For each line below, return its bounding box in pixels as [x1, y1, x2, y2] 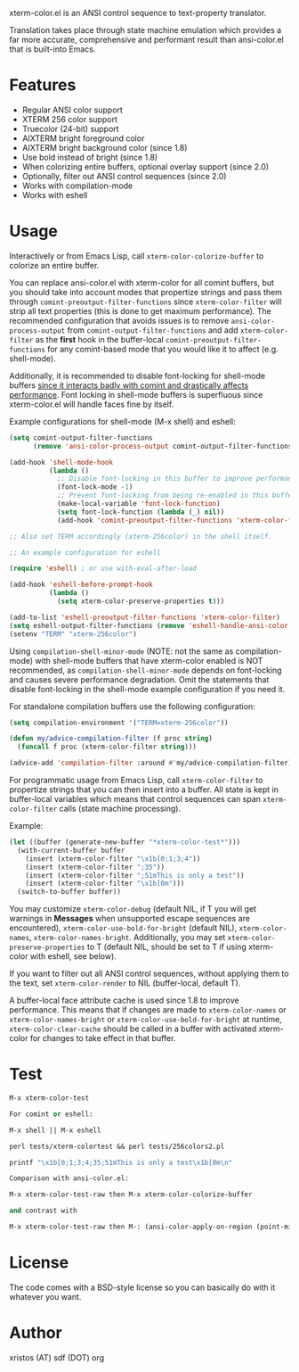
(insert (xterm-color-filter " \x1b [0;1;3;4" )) [25, 854, 201, 864]
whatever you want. [9, 1291, 82, 1302]
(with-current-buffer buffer [17, 846, 125, 855]
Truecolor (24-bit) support [21, 123, 119, 134]
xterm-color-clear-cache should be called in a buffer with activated [9, 1023, 257, 1034]
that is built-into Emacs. [9, 44, 96, 54]
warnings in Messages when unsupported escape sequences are [9, 913, 251, 924]
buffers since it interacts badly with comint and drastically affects [9, 379, 249, 391]
